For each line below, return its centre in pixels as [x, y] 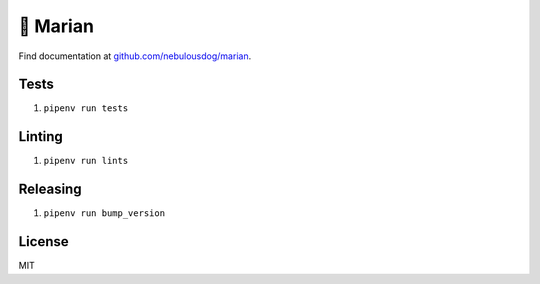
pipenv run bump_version [104, 213]
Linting [41, 136]
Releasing [50, 189]
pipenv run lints [86, 161]
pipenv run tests [86, 108]
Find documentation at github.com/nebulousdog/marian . [135, 56]
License [43, 241]
